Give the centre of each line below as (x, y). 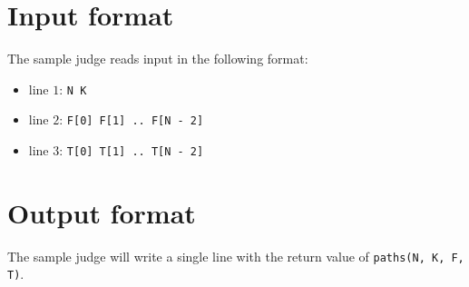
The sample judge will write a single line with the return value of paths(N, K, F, (236, 256)
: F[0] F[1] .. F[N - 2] (132, 119)
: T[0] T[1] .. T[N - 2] (132, 150)
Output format (102, 212)
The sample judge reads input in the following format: (158, 59)
